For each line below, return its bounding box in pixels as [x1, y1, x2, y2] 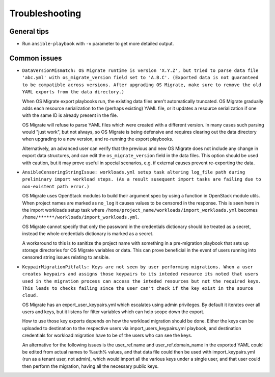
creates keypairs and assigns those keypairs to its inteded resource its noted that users [22, 271, 259, 277]
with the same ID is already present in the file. [22, 112, 118, 118]
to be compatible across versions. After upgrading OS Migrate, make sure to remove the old [22, 82, 262, 88]
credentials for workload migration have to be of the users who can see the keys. [22, 332, 193, 339]
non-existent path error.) [22, 184, 90, 189]
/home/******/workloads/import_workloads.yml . [22, 214, 140, 220]
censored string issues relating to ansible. [22, 254, 110, 260]
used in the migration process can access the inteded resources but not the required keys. [22, 278, 262, 284]
